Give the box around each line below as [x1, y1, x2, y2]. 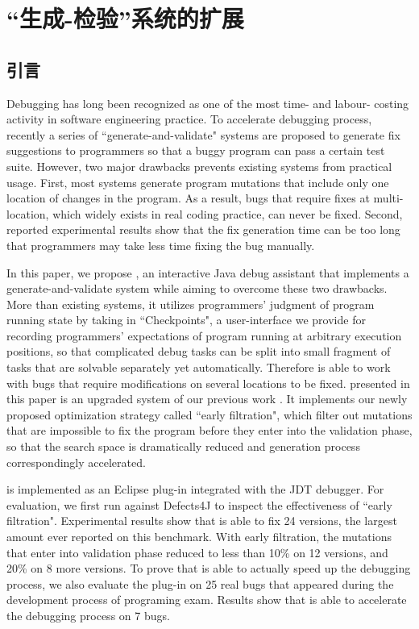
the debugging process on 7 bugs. [6, 606, 170, 623]
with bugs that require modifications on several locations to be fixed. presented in [6, 374, 410, 391]
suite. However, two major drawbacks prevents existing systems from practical [6, 157, 392, 174]
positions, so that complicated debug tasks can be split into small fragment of [6, 343, 391, 360]
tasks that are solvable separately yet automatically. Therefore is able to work [6, 359, 391, 376]
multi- [373, 190, 404, 206]
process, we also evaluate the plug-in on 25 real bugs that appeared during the [6, 575, 394, 592]
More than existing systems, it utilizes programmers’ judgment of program [6, 295, 375, 312]
